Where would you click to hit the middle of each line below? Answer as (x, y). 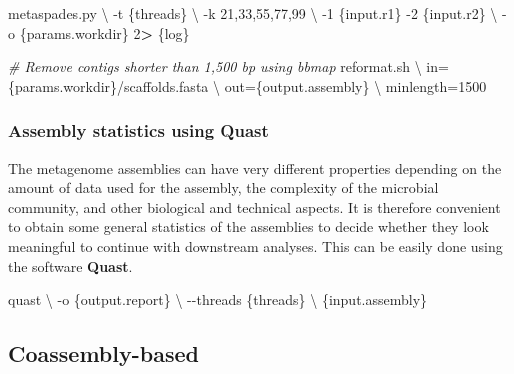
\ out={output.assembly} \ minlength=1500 (350, 85)
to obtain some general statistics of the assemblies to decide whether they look (248, 226)
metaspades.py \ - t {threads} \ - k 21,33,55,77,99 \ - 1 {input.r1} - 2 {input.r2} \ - (257, 13)
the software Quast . (70, 265)
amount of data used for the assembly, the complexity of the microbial (223, 187)
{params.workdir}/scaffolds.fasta (108, 85)
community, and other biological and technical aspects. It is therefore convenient (254, 206)
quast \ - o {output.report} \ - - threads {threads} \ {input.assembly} (218, 299)
